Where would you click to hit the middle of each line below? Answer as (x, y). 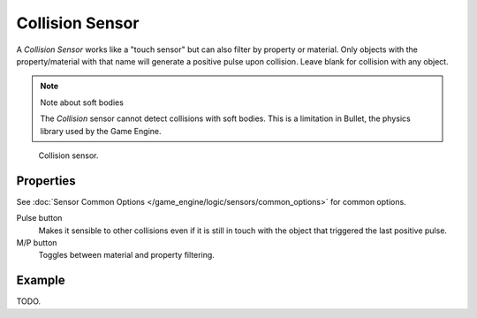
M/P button (37, 242)
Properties (46, 181)
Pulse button (39, 218)
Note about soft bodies (82, 102)
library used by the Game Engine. (101, 131)
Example (41, 280)
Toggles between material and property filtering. (127, 255)
